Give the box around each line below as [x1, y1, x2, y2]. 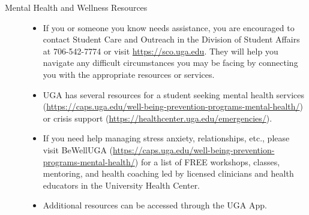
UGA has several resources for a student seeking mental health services [43, 88, 305, 101]
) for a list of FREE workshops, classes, [134, 155, 280, 168]
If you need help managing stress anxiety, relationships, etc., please [43, 132, 290, 144]
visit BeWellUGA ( [43, 143, 113, 156]
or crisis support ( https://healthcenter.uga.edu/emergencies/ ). [43, 111, 272, 124]
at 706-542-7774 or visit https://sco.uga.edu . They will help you [43, 44, 278, 57]
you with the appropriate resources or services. [43, 68, 215, 80]
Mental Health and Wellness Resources [5, 1, 148, 13]
